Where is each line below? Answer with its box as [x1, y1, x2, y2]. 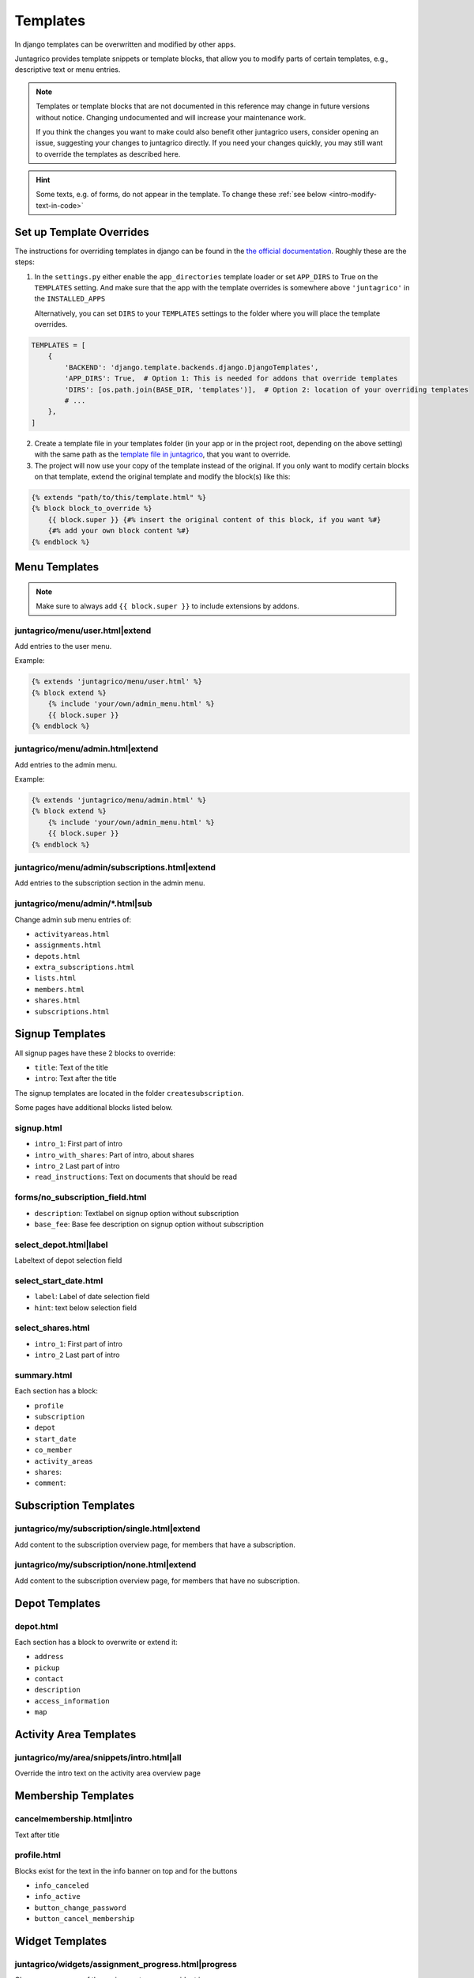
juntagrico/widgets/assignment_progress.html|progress [14, 1959, 237, 1970]
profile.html [14, 1850, 61, 1861]
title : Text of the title [34, 1063, 108, 1072]
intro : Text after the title [34, 1074, 117, 1083]
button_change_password [34, 1903, 126, 1912]
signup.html [14, 1122, 62, 1133]
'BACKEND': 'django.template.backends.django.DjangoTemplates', [64, 362, 319, 372]
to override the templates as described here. [36, 149, 181, 158]
